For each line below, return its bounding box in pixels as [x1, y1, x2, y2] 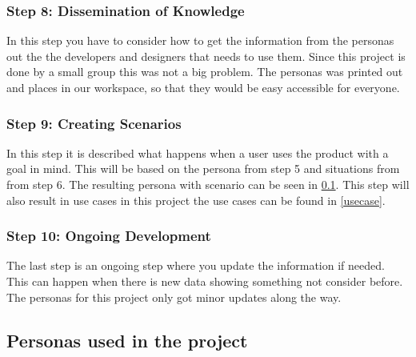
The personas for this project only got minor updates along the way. [6, 288, 342, 305]
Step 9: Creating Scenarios [6, 113, 182, 133]
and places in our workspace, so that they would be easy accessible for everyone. [6, 79, 400, 95]
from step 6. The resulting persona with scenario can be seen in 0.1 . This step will [6, 176, 410, 192]
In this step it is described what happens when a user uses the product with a [6, 144, 389, 161]
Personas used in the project [6, 327, 248, 352]
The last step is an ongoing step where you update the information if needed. [6, 257, 385, 274]
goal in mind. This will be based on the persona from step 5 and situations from [6, 160, 400, 177]
